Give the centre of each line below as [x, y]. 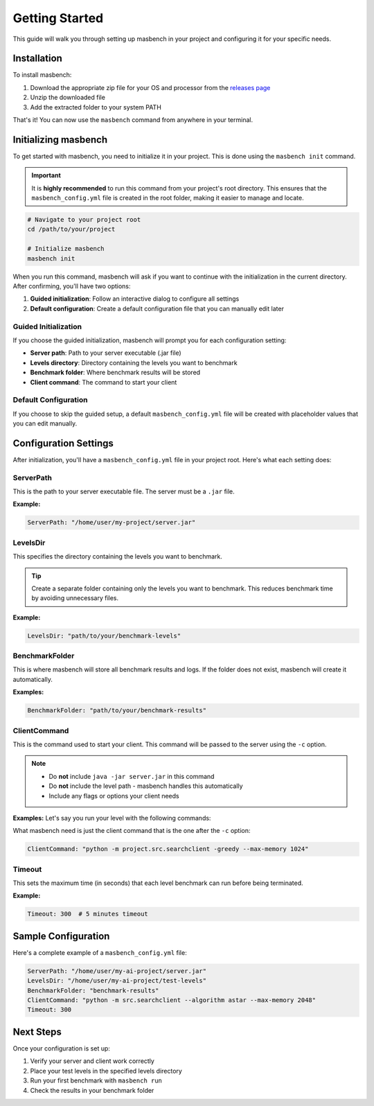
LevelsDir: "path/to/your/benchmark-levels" [104, 635]
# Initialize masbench [66, 249]
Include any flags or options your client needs [114, 796]
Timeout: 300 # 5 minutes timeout [88, 914]
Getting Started [58, 18]
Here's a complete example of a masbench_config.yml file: [100, 952]
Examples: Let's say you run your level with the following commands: [112, 818]
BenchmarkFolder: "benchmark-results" [93, 990]
